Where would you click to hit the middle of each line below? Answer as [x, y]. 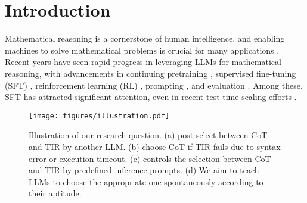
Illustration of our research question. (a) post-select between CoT [148, 135]
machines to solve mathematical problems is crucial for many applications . [142, 50]
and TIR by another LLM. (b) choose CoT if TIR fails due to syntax [155, 146]
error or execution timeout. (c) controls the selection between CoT [150, 158]
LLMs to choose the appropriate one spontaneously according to [146, 181]
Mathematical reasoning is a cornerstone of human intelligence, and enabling [145, 38]
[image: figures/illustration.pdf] [99, 116]
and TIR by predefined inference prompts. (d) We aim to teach [144, 170]
